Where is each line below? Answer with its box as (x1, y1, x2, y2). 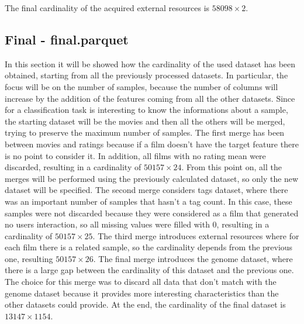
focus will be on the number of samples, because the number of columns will (5, 80, 278, 92)
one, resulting (5, 252, 53, 264)
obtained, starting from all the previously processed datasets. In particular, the (5, 69, 288, 81)
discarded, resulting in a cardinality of (5, 161, 141, 173)
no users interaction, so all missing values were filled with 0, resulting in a (5, 218, 270, 230)
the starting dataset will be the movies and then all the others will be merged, (5, 115, 285, 127)
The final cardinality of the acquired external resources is (5, 2, 210, 13)
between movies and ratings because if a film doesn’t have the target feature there (5, 137, 299, 150)
